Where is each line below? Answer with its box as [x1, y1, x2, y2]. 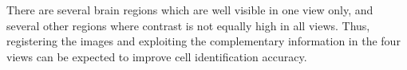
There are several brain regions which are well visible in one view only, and [6, 2, 373, 17]
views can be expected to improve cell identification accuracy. [6, 48, 307, 64]
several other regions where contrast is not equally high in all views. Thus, [6, 17, 370, 33]
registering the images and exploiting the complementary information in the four [6, 33, 401, 49]
